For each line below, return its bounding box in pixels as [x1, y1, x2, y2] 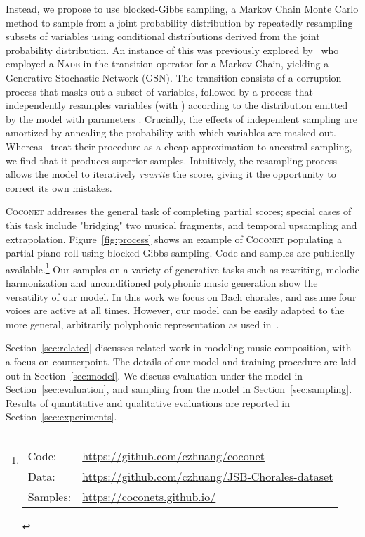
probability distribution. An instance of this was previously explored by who [6, 42, 339, 57]
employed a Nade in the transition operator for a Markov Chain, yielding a [6, 56, 329, 71]
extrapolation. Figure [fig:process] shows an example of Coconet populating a [6, 231, 342, 246]
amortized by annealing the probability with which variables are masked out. [6, 125, 336, 140]
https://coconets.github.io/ [82, 488, 216, 505]
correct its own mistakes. [6, 180, 112, 195]
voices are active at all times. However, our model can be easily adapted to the [6, 303, 345, 318]
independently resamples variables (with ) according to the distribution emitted [6, 98, 348, 112]
